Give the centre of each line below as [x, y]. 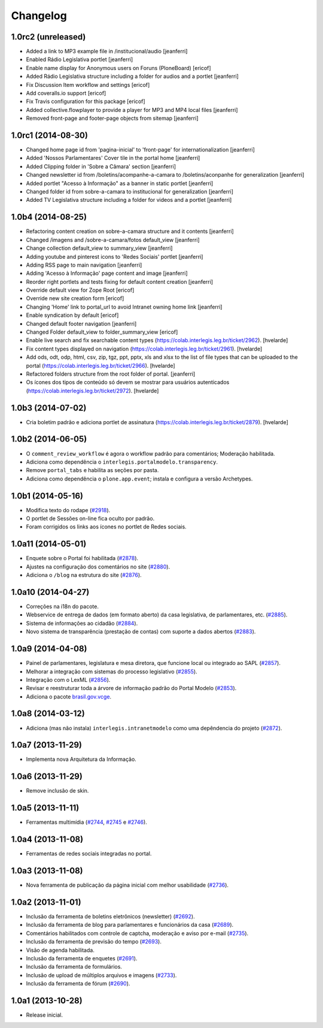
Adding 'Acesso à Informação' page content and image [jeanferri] [107, 273]
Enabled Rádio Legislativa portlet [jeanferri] [80, 59]
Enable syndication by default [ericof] [72, 315]
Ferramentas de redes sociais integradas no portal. [89, 854]
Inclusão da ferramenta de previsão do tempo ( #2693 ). [94, 942]
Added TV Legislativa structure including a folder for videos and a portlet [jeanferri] [129, 200]
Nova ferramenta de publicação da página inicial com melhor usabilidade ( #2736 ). [127, 885]
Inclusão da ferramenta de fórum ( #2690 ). [78, 984]
